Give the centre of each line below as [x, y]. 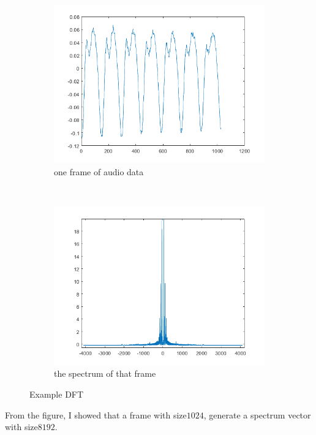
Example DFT [57, 394]
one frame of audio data [99, 171]
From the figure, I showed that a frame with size [96, 414]
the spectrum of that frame [105, 373]
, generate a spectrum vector [257, 414]
